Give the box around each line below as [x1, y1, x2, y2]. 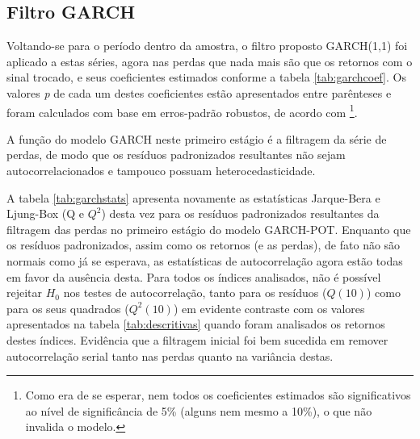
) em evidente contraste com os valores [173, 299, 365, 316]
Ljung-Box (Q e [6, 205, 85, 222]
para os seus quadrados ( [6, 299, 129, 316]
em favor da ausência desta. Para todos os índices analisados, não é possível [6, 268, 381, 285]
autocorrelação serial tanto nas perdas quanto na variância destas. [6, 347, 334, 364]
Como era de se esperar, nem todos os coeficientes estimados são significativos [25, 387, 411, 403]
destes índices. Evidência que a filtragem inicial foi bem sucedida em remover [6, 331, 388, 348]
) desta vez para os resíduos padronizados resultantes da [101, 205, 380, 222]
